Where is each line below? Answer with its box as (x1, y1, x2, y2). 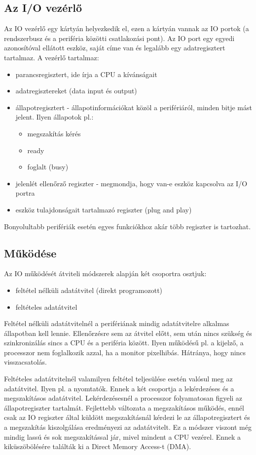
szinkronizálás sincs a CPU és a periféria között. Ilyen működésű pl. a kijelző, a (4, 337, 244, 348)
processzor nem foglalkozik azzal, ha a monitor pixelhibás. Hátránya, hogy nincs (4, 347, 246, 357)
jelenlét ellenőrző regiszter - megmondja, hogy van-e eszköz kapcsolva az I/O (15, 178, 248, 188)
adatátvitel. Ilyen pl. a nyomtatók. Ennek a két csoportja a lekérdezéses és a (4, 383, 234, 393)
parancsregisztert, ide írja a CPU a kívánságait (15, 69, 157, 79)
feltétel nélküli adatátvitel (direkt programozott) (15, 285, 163, 295)
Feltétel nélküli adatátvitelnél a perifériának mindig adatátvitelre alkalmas (4, 318, 229, 329)
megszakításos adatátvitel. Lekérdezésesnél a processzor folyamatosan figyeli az (4, 393, 243, 403)
